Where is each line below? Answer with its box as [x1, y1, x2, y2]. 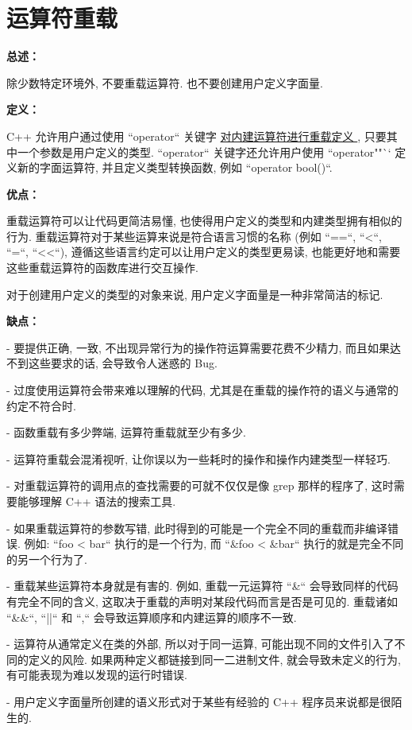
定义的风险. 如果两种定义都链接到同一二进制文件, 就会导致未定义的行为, [28, 650, 401, 667]
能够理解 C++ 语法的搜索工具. [17, 493, 176, 509]
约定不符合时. [6, 397, 76, 414]
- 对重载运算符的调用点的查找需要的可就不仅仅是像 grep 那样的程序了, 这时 [6, 477, 394, 494]
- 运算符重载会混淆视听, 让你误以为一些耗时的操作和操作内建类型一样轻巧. [6, 450, 391, 467]
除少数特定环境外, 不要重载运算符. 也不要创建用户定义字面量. [6, 74, 323, 91]
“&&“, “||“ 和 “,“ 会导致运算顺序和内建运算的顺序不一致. [6, 608, 297, 625]
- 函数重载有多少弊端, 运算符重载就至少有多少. [6, 424, 246, 441]
